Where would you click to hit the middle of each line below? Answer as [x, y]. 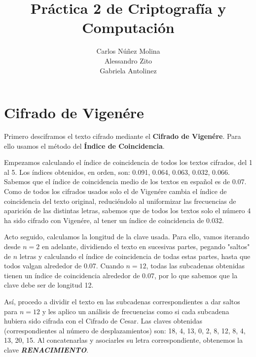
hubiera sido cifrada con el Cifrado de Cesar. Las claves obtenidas [103, 321]
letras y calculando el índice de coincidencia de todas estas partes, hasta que [135, 256]
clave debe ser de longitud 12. [49, 285]
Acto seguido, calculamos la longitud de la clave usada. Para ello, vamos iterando [127, 237]
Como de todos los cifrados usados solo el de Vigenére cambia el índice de [115, 191]
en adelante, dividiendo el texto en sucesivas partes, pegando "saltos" [146, 246]
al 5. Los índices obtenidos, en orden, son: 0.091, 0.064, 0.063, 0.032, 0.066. [117, 172]
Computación [128, 27]
